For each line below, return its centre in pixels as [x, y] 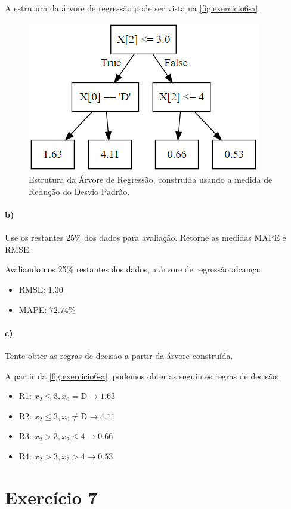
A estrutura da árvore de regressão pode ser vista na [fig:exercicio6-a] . [133, 8]
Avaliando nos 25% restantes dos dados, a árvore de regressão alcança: [133, 269]
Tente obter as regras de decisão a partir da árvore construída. [119, 355]
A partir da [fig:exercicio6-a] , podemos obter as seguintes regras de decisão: [142, 375]
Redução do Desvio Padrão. [79, 191]
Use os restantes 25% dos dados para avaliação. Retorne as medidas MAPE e [145, 237]
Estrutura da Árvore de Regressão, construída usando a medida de [151, 180]
